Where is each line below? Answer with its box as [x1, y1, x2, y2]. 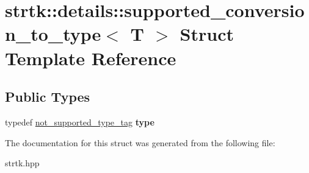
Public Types [5, 87, 90, 106]
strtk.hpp [5, 157, 40, 169]
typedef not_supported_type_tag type [5, 115, 154, 128]
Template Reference [5, 45, 176, 70]
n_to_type [5, 21, 101, 46]
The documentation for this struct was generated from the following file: [5, 136, 275, 149]
